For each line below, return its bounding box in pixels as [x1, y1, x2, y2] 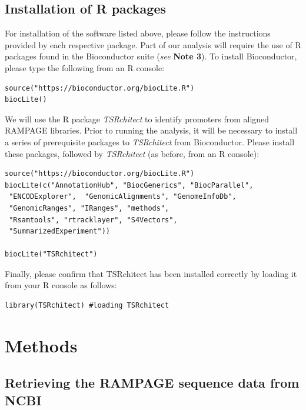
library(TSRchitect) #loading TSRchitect [5, 301, 169, 310]
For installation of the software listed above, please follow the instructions [5, 27, 271, 39]
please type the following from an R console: [5, 61, 165, 74]
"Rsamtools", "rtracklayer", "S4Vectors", [9, 215, 178, 224]
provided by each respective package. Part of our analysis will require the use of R [5, 38, 301, 51]
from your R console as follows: [5, 279, 117, 291]
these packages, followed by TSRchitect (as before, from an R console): [5, 147, 260, 159]
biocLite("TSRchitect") [5, 250, 98, 259]
